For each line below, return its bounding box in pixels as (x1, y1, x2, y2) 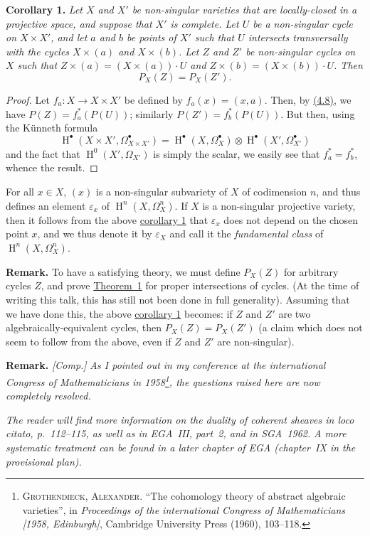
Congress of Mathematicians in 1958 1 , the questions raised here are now (6, 372, 320, 389)
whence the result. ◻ (6, 160, 98, 175)
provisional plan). (6, 454, 82, 468)
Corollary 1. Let (6, 2, 83, 16)
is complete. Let (170, 16, 239, 31)
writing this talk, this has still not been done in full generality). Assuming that (6, 291, 350, 306)
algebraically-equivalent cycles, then (6, 320, 162, 335)
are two (278, 306, 311, 321)
